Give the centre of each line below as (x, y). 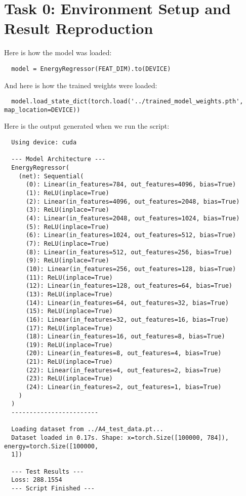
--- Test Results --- (48, 471)
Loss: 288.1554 (37, 480)
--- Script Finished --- (53, 488)
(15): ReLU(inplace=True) (69, 311)
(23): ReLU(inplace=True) (69, 379)
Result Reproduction (79, 28)
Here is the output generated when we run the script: (87, 126)
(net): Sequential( (51, 176)
